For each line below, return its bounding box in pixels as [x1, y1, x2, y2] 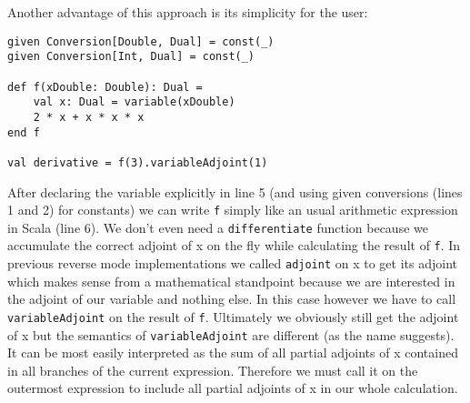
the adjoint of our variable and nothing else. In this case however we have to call [7, 289, 456, 308]
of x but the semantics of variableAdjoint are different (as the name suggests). [7, 325, 455, 344]
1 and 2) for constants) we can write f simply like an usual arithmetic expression [7, 200, 458, 219]
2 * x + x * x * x [33, 110, 145, 124]
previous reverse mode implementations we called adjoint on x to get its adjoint [7, 254, 458, 273]
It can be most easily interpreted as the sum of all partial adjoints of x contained [7, 343, 458, 362]
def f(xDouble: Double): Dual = [7, 80, 203, 94]
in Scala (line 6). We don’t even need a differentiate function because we [7, 217, 428, 237]
